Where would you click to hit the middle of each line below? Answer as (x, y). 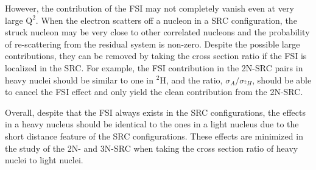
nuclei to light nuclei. (44, 160)
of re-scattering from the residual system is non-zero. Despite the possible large (153, 44)
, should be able (282, 80)
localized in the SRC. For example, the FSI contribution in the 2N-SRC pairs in (154, 67)
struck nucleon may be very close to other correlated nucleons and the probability (157, 32)
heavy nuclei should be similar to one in (79, 80)
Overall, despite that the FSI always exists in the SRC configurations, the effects (156, 112)
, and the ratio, (194, 80)
